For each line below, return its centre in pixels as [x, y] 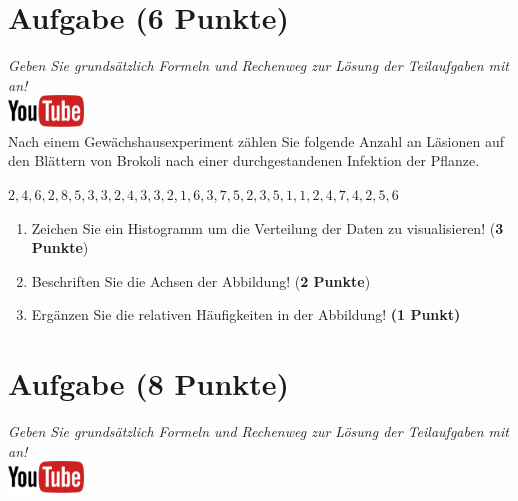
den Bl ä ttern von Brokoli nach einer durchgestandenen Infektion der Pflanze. [244, 160]
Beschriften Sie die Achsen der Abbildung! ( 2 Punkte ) [201, 280]
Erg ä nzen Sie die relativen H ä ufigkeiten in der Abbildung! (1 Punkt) [246, 314]
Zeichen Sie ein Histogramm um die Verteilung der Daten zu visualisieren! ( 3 [267, 227]
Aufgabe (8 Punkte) [149, 383]
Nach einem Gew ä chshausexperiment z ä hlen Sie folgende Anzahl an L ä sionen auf [256, 140]
